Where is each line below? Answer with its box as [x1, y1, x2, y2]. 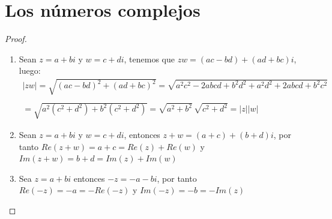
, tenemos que [124, 52, 175, 65]
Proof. [5, 32, 27, 45]
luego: [19, 64, 41, 77]
